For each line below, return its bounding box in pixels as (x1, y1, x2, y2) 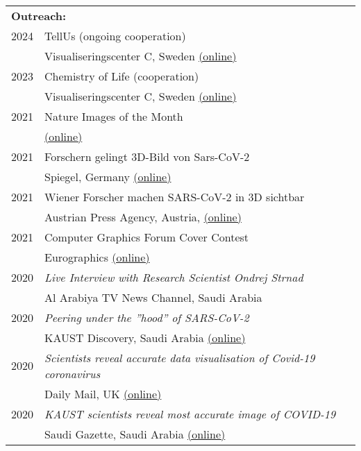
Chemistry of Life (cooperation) (44, 67, 199, 84)
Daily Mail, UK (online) (44, 385, 162, 402)
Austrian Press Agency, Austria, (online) (44, 208, 242, 225)
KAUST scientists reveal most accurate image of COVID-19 (44, 405, 336, 422)
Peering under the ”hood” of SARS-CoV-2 (44, 309, 249, 325)
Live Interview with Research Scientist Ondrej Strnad (44, 269, 303, 285)
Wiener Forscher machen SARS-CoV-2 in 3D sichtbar (44, 188, 305, 205)
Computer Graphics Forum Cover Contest (44, 228, 249, 245)
